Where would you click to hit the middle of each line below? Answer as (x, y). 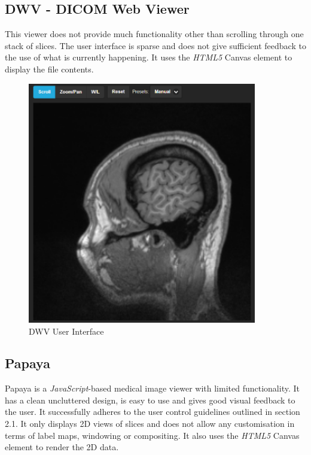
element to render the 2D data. (62, 447)
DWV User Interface (66, 331)
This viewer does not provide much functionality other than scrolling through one (154, 34)
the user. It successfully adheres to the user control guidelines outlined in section (153, 412)
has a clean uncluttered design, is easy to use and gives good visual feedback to (150, 400)
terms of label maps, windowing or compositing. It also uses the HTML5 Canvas (152, 435)
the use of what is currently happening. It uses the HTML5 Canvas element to (149, 57)
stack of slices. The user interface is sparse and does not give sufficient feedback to (155, 45)
